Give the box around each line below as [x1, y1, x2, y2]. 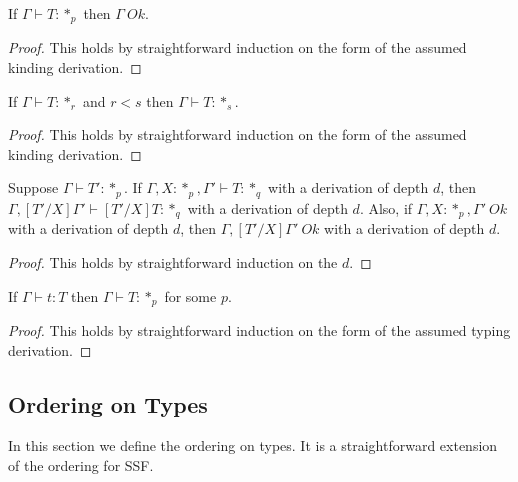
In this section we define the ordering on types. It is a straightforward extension [8, 435, 498, 456]
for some [164, 285, 217, 306]
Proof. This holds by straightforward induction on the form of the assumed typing [8, 319, 511, 340]
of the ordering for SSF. [8, 454, 154, 475]
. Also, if [359, 197, 413, 218]
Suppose [8, 177, 59, 198]
